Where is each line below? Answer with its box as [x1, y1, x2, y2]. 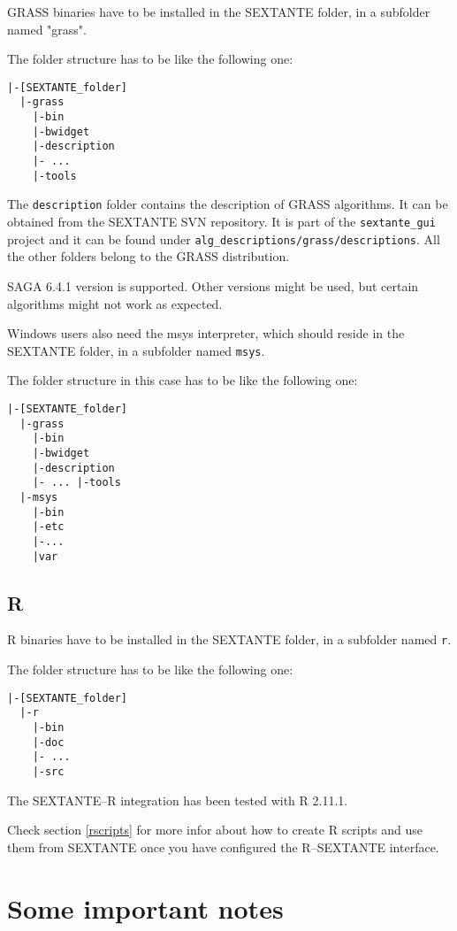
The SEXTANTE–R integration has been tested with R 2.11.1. [7, 790, 348, 809]
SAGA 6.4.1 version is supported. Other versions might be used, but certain [7, 276, 419, 295]
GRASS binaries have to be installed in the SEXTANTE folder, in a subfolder [7, 3, 430, 20]
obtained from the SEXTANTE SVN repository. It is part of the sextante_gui [7, 212, 436, 231]
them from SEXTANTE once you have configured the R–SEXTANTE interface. [7, 837, 439, 856]
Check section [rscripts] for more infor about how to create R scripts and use [7, 820, 423, 839]
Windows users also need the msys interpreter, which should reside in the [7, 324, 405, 342]
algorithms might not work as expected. [7, 294, 223, 312]
